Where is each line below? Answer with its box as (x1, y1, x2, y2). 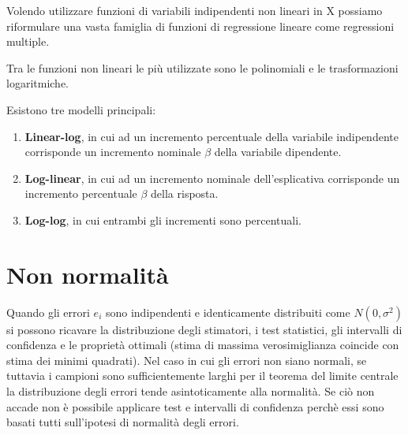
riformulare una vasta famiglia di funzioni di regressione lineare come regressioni (6, 17, 395, 34)
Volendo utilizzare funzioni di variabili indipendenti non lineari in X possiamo (6, 2, 383, 18)
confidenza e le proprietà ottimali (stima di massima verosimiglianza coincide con (6, 336, 399, 353)
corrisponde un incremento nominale (24, 143, 201, 160)
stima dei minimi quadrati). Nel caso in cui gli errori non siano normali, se (6, 351, 367, 368)
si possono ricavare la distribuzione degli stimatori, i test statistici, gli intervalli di (6, 321, 402, 337)
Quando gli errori (6, 303, 90, 320)
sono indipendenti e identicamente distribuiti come (105, 303, 350, 320)
